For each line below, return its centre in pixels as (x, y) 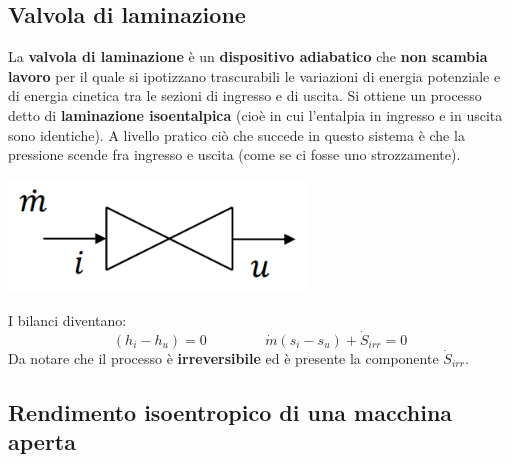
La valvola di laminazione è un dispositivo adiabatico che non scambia (248, 56)
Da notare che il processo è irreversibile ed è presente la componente (223, 357)
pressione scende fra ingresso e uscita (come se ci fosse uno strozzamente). (234, 154)
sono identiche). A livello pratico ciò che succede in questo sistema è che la (236, 134)
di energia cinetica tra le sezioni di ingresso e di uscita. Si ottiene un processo (245, 95)
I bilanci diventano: (67, 319)
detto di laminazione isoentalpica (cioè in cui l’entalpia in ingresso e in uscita (255, 114)
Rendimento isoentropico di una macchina (230, 411)
